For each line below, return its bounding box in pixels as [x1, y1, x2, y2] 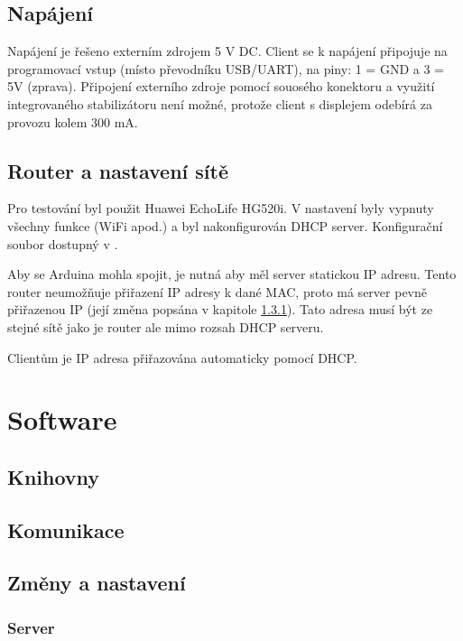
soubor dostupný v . [7, 234, 118, 253]
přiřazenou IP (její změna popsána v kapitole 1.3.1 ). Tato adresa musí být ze [7, 300, 433, 319]
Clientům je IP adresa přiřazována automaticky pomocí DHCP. [7, 348, 357, 367]
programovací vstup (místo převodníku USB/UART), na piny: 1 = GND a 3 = [7, 59, 444, 78]
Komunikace [7, 516, 125, 543]
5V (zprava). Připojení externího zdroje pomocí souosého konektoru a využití [7, 77, 435, 96]
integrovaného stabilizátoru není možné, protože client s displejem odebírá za [7, 94, 432, 113]
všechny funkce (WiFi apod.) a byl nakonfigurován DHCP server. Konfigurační [7, 216, 443, 235]
